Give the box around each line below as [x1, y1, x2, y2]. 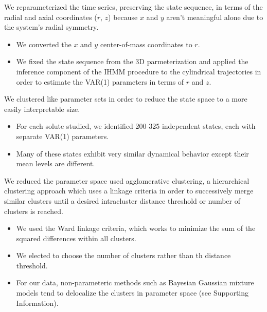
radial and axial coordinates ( [4, 11, 97, 22]
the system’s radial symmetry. [4, 22, 99, 32]
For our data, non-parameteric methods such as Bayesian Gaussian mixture [16, 277, 254, 288]
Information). [16, 297, 59, 308]
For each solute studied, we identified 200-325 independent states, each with [16, 121, 256, 131]
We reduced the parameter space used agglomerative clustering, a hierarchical [4, 175, 250, 186]
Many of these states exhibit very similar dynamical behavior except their [16, 148, 249, 159]
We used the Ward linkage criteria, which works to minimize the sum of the [16, 223, 256, 233]
